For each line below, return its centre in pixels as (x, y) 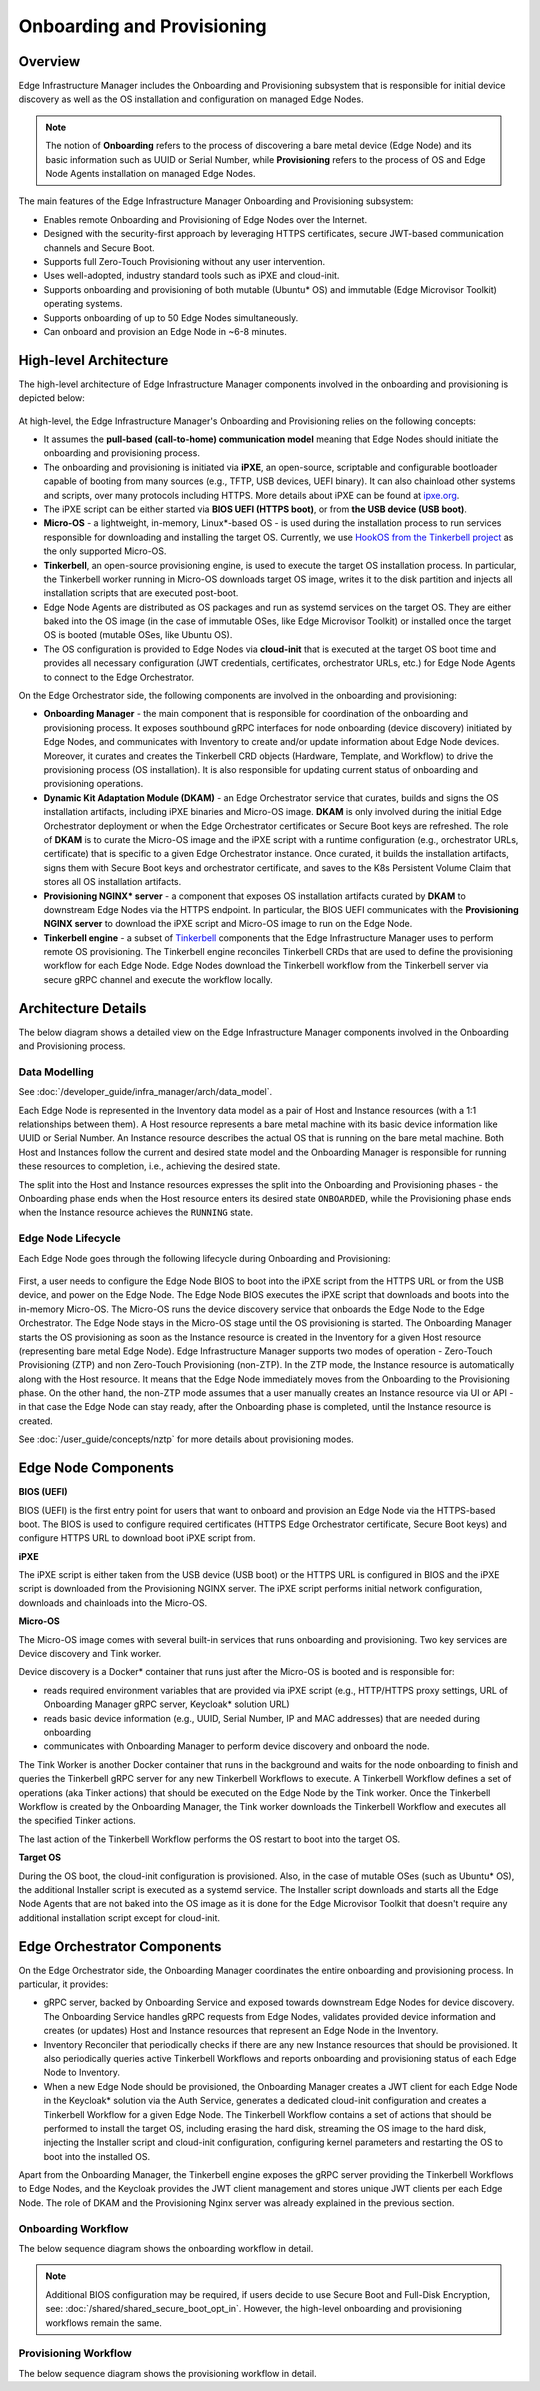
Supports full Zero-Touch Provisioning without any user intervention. (184, 261)
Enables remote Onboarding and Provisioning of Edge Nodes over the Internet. (205, 219)
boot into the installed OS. (97, 2156)
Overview (49, 61)
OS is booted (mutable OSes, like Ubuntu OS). (138, 635)
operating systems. (83, 304)
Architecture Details (82, 1008)
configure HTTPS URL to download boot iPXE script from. (137, 1538)
